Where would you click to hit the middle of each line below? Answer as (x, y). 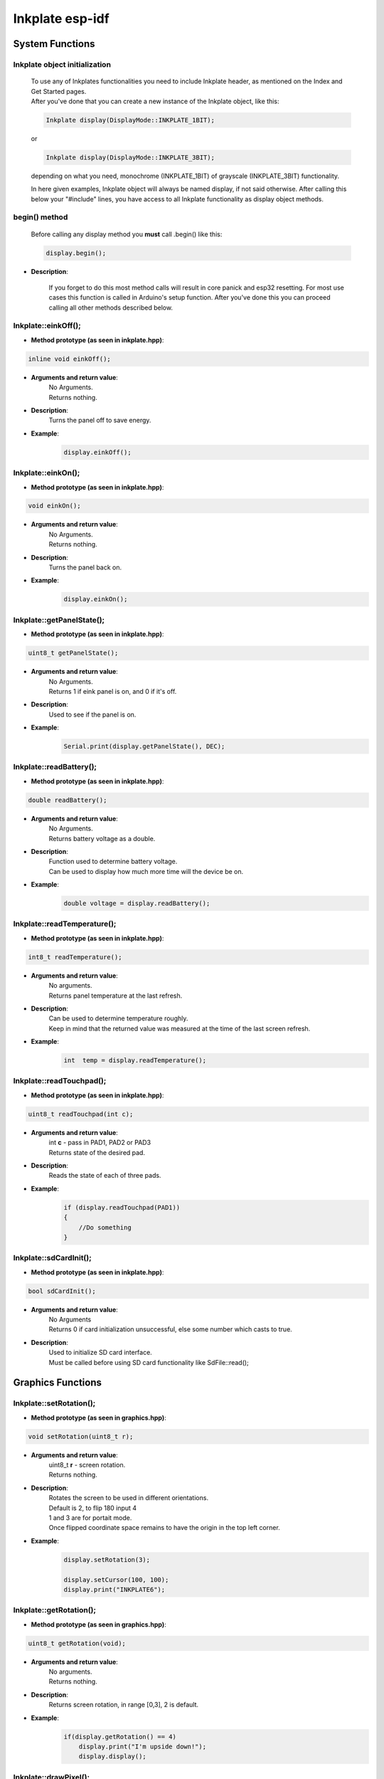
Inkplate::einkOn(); (47, 473)
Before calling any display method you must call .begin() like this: (127, 234)
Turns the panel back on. (85, 568)
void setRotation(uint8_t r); (81, 1436)
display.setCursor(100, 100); (116, 1579)
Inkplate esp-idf (61, 19)
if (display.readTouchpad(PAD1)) (122, 1207)
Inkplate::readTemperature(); (65, 924)
